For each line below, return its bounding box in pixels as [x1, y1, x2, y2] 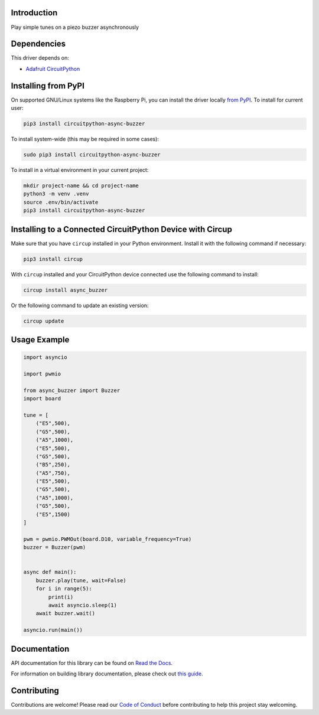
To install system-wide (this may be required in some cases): [11, 136, 159, 143]
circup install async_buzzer [23, 286, 108, 293]
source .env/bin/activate [23, 198, 99, 205]
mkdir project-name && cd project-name [23, 182, 139, 189]
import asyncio [23, 354, 67, 361]
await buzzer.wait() [35, 610, 96, 617]
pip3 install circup [23, 256, 83, 262]
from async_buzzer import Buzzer [23, 387, 121, 394]
